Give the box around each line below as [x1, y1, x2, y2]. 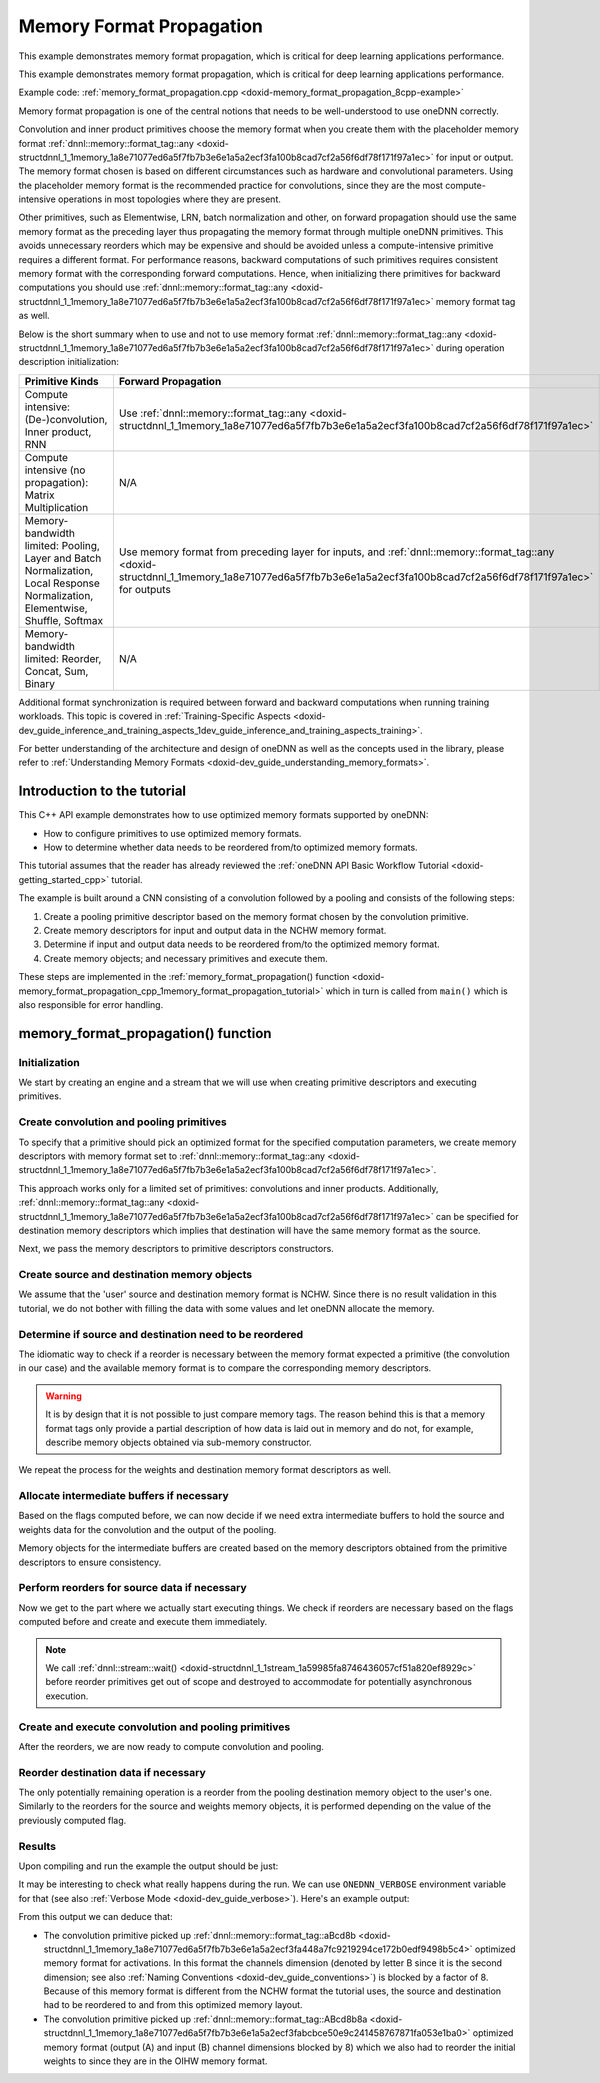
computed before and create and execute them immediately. [18, 1616, 268, 1628]
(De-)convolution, [24, 412, 108, 426]
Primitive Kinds [24, 374, 99, 388]
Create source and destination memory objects [18, 1268, 253, 1282]
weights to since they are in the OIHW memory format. [43, 2055, 268, 2067]
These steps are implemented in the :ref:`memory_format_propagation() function [18, 971, 350, 983]
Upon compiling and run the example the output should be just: [18, 1860, 279, 1872]
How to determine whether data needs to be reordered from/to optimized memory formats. [43, 841, 419, 853]
